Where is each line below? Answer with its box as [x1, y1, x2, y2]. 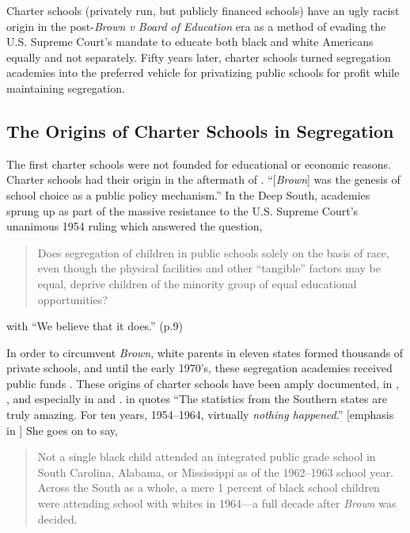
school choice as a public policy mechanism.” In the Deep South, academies [6, 186, 370, 203]
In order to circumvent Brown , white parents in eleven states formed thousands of [6, 344, 404, 360]
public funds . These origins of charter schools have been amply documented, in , [6, 375, 399, 391]
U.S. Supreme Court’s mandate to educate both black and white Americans [6, 33, 374, 50]
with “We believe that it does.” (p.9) [6, 318, 183, 334]
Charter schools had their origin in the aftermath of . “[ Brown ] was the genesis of [6, 171, 401, 188]
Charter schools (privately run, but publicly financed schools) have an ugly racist [6, 2, 400, 18]
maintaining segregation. [6, 79, 125, 96]
